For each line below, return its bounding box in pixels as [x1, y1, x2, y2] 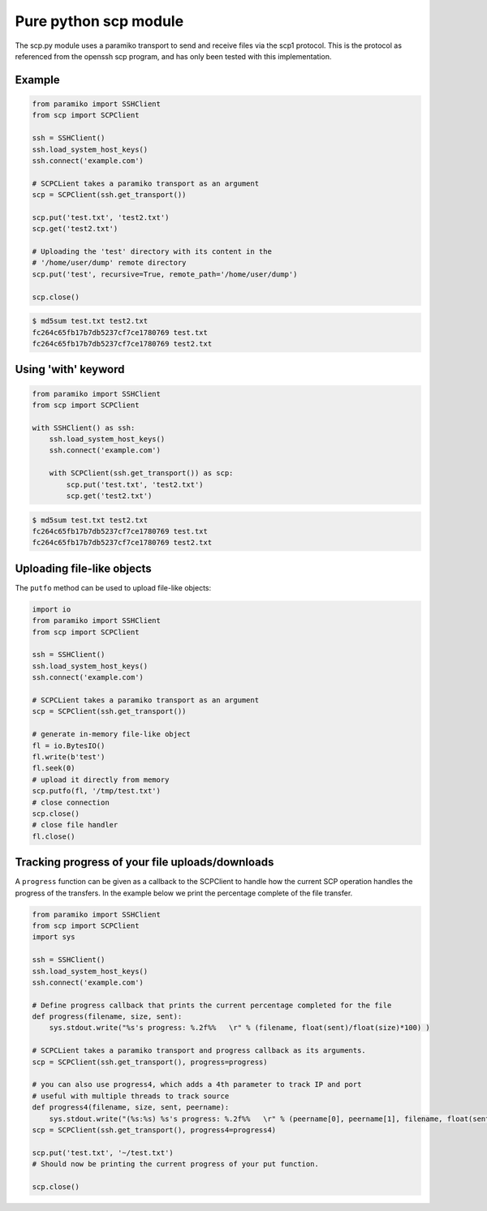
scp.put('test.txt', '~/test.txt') [32, 1148, 174, 1157]
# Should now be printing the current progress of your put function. [32, 1160, 320, 1169]
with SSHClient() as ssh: [32, 423, 136, 432]
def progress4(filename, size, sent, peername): [32, 1103, 230, 1112]
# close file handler [32, 820, 119, 830]
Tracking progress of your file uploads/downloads [15, 856, 274, 870]
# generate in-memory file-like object [32, 730, 191, 739]
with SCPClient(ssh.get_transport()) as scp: [49, 469, 234, 478]
